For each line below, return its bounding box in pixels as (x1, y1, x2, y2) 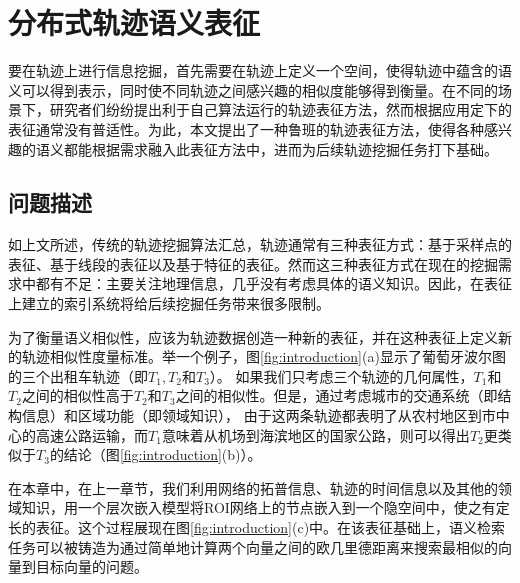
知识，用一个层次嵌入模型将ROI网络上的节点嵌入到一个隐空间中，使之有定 (21, 497, 510, 518)
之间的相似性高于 (21, 385, 134, 406)
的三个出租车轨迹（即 (8, 365, 148, 386)
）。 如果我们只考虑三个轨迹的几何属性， (209, 365, 474, 386)
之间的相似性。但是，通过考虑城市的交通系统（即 (175, 385, 498, 406)
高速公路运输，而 (35, 424, 148, 445)
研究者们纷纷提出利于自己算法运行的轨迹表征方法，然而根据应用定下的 (49, 99, 512, 120)
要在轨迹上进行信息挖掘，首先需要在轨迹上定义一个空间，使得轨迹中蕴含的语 (8, 60, 512, 81)
